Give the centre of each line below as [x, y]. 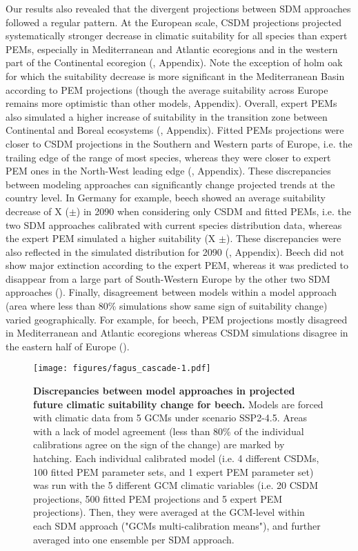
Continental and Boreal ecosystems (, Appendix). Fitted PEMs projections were [175, 130]
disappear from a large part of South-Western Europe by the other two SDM [168, 278]
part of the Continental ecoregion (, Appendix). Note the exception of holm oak [174, 62]
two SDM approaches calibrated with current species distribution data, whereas [174, 224]
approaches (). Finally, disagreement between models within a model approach [171, 292]
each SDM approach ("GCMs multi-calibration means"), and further [177, 526]
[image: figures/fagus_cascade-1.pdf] [122, 369]
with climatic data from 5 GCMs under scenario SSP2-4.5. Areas [170, 418]
